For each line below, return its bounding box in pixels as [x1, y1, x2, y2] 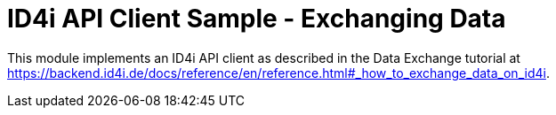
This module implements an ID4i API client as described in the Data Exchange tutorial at [7, 50, 520, 65]
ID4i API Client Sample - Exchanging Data [7, 4, 506, 34]
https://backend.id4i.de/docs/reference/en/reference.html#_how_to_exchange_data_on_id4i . [7, 65, 550, 80]
